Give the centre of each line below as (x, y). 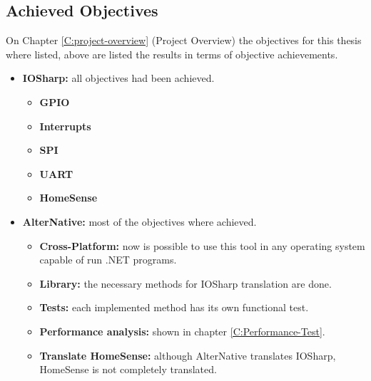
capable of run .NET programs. (108, 260)
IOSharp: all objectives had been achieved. (118, 78)
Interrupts (65, 126)
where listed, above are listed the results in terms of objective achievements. (172, 54)
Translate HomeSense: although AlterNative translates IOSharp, (188, 355)
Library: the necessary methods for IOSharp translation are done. (185, 283)
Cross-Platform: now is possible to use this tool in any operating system (202, 245)
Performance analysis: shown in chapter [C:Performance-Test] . (182, 331)
